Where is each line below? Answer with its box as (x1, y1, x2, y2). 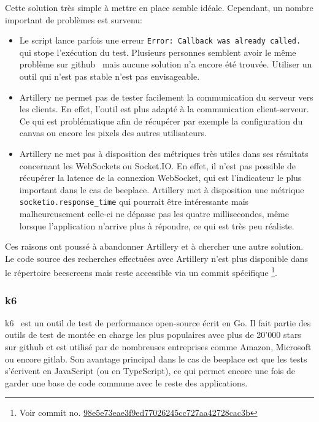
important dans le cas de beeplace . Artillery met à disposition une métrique (19, 183, 304, 196)
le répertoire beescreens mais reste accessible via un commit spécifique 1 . (5, 264, 278, 279)
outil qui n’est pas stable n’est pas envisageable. (19, 70, 200, 83)
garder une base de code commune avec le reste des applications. (5, 376, 248, 389)
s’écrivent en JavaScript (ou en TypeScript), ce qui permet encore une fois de (5, 364, 296, 377)
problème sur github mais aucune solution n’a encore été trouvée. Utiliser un (19, 58, 312, 71)
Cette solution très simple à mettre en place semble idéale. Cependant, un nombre (5, 1, 313, 13)
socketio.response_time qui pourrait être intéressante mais (19, 195, 249, 208)
